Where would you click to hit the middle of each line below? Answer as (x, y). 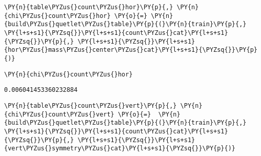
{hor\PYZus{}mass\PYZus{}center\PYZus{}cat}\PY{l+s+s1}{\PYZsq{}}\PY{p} (131, 50)
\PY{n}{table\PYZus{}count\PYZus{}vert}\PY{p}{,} (91, 105)
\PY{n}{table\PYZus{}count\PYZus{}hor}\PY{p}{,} (89, 7)
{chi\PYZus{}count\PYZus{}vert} (59, 114)
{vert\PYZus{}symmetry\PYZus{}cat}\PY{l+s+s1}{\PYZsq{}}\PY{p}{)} (120, 149)
